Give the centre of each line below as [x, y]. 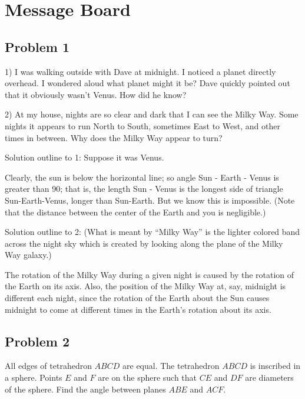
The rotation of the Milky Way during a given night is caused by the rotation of [150, 274]
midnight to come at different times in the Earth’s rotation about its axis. [138, 309]
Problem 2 [37, 341]
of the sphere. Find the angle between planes [85, 389]
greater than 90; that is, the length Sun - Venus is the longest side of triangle [144, 189]
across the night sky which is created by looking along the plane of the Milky [144, 243]
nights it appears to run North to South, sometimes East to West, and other [142, 125]
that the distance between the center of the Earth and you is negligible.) [135, 212]
